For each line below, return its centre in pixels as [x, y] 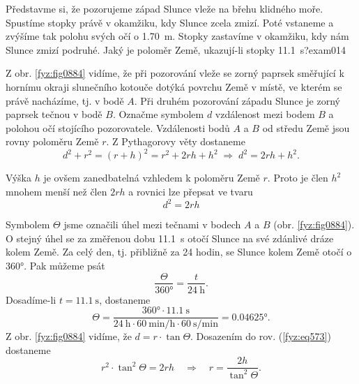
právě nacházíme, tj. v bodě [65, 100]
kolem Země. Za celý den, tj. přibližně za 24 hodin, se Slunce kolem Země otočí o [179, 252]
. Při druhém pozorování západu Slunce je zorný [237, 100]
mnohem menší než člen [56, 192]
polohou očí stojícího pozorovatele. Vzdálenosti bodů [118, 127]
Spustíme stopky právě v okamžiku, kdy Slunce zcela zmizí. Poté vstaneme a [170, 22]
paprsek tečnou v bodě [54, 114]
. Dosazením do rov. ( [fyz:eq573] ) [261, 336]
